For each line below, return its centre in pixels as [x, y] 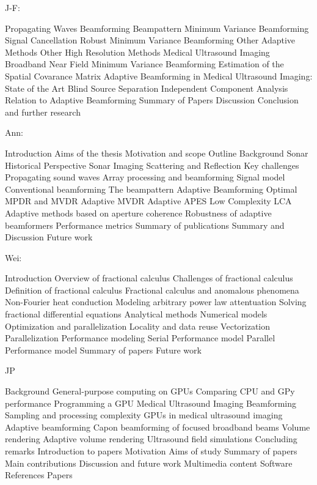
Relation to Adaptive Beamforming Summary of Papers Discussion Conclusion [152, 100]
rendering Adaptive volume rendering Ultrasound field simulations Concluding [151, 439]
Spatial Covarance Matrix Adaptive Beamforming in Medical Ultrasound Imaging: [159, 76]
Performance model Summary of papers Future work [103, 350]
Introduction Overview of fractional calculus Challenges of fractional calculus [149, 278]
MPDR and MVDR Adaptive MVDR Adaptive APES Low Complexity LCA [148, 201]
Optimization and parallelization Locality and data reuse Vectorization [138, 326]
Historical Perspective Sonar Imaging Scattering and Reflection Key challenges [152, 165]
